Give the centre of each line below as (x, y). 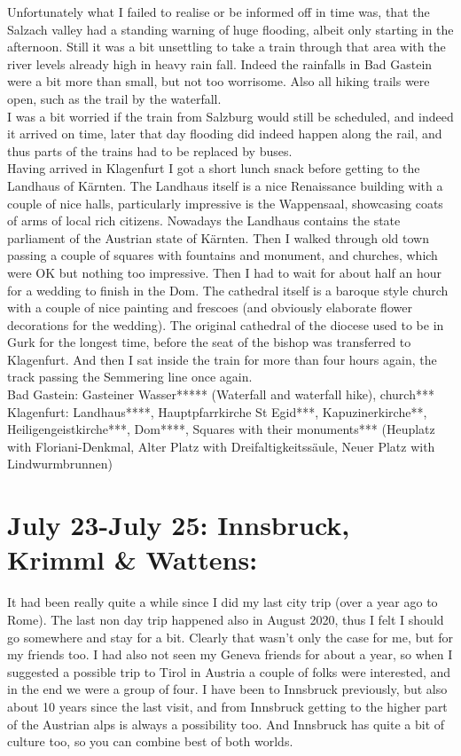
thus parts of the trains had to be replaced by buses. (150, 150)
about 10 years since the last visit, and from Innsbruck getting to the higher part (227, 706)
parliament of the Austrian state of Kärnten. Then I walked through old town (218, 237)
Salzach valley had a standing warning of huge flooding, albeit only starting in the (230, 29)
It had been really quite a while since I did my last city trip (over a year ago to (223, 602)
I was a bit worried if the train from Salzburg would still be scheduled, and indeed (230, 116)
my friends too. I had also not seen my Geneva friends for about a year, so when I (230, 654)
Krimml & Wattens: (133, 559)
